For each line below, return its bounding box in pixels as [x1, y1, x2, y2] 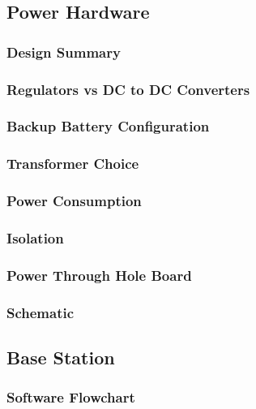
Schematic [6, 302, 75, 322]
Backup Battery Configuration [6, 116, 210, 136]
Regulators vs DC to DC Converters [6, 79, 250, 99]
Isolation [6, 227, 64, 248]
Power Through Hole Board [6, 265, 192, 285]
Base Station [6, 344, 115, 369]
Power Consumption [6, 191, 142, 211]
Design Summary [6, 41, 121, 62]
